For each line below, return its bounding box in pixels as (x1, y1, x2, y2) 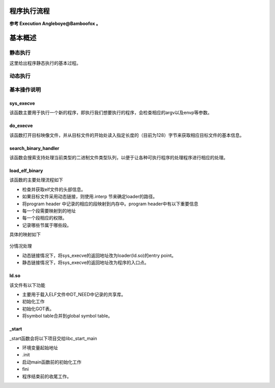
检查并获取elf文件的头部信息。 (22, 186, 86, 192)
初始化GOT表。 (22, 305, 54, 311)
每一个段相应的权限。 (22, 215, 67, 221)
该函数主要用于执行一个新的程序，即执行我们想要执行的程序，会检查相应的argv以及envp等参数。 (9, 110, 212, 116)
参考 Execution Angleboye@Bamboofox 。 (9, 20, 101, 27)
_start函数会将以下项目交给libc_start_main (9, 335, 97, 342)
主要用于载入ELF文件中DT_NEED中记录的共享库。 (22, 292, 126, 298)
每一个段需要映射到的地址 (22, 207, 76, 214)
